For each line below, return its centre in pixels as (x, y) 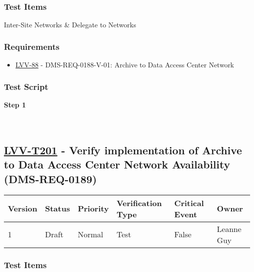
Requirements (32, 46)
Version (23, 209)
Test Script (26, 86)
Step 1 (15, 104)
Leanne (229, 229)
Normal (91, 234)
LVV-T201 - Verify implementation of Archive (123, 150)
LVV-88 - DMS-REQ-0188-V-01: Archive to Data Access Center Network (125, 65)
